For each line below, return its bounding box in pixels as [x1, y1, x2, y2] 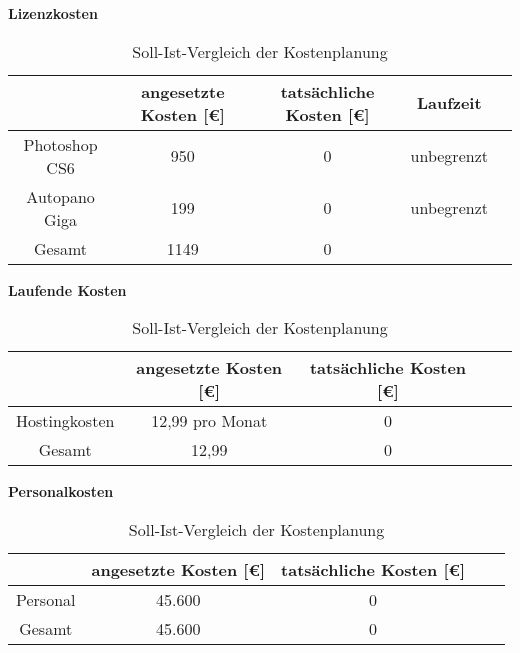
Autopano [26, 184, 95, 208]
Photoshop [23, 132, 98, 156]
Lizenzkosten [8, 3, 98, 23]
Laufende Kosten [8, 279, 127, 300]
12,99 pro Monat [151, 409, 268, 433]
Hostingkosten [16, 409, 115, 433]
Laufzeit [416, 91, 482, 115]
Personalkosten [8, 481, 114, 502]
